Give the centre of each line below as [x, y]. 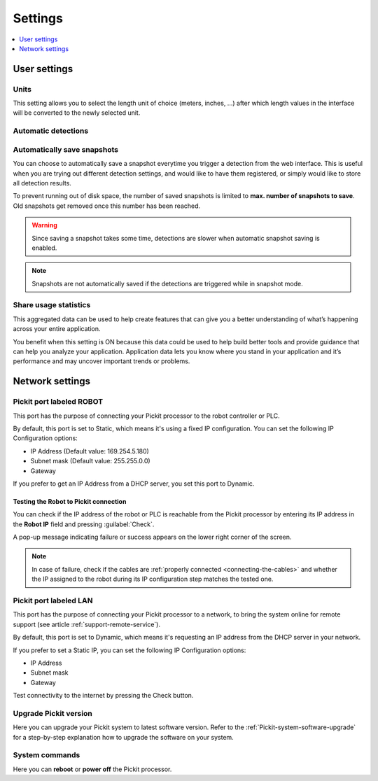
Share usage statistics [52, 305]
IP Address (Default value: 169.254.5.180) [90, 451]
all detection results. [42, 183]
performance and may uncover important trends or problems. [101, 361]
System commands [47, 755]
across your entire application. [57, 329]
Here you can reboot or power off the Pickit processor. [92, 769]
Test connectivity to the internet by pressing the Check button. [103, 696]
